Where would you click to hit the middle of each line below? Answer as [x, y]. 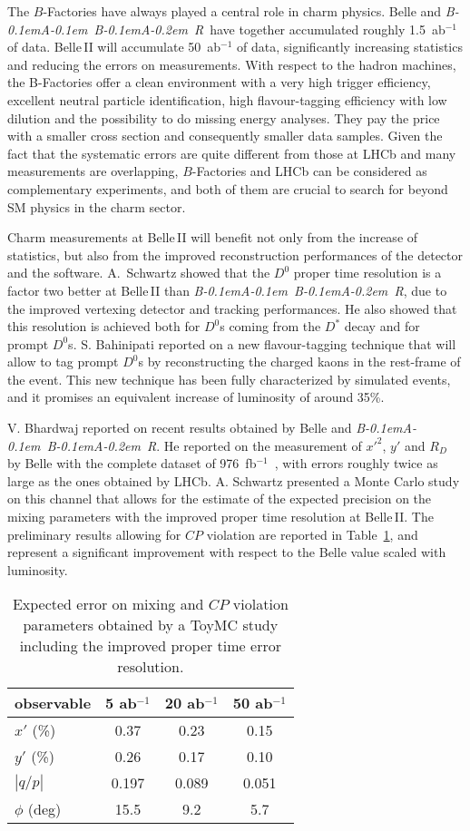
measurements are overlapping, [93, 171]
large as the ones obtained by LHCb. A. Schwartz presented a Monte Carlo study [234, 480]
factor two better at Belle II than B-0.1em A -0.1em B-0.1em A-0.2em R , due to [227, 290]
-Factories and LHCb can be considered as [309, 171]
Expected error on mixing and [108, 604]
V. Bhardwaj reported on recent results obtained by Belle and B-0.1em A [210, 428]
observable [53, 703]
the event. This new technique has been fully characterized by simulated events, [229, 379]
